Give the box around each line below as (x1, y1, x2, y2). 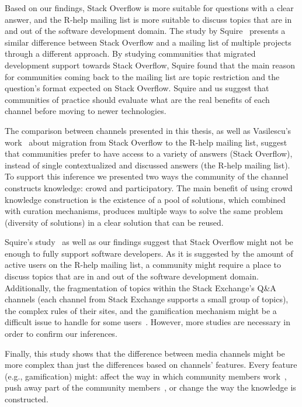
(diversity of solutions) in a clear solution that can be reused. (5, 216, 224, 228)
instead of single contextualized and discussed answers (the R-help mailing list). (5, 158, 290, 171)
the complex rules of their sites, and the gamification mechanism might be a (5, 304, 277, 316)
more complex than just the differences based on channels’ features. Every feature (5, 358, 297, 371)
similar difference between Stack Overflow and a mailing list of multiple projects (5, 36, 291, 48)
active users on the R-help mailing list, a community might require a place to (5, 258, 282, 271)
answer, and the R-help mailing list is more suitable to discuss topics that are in (5, 13, 292, 25)
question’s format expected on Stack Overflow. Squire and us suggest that (5, 82, 269, 94)
